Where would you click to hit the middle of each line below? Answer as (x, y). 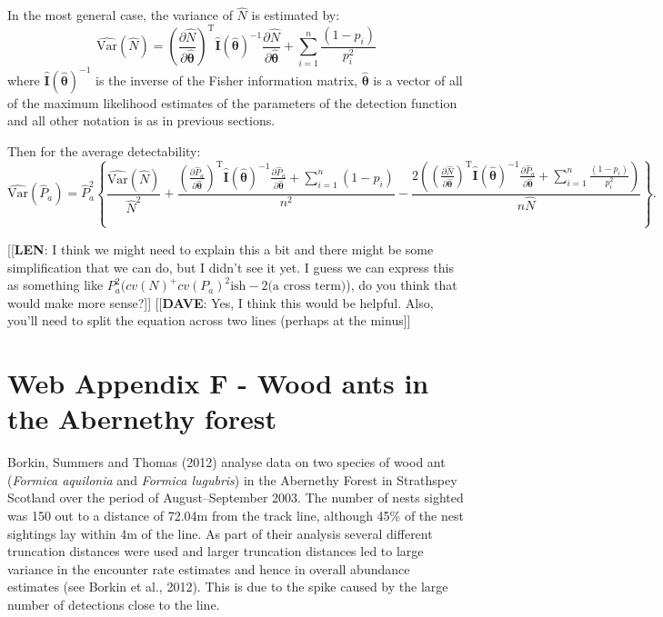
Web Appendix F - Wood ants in (218, 383)
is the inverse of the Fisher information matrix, (226, 80)
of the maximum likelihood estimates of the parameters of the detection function (232, 102)
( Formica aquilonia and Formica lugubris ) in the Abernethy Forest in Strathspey (232, 479)
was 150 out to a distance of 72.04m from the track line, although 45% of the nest (236, 516)
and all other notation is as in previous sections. (141, 120)
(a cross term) (307, 287)
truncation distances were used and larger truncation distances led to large (216, 551)
